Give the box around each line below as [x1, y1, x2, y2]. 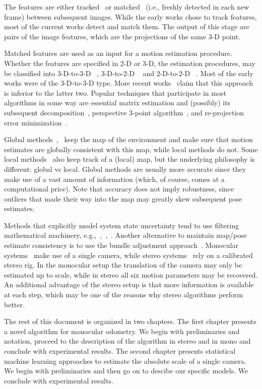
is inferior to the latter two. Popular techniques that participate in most [4, 87, 226, 98]
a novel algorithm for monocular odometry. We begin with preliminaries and [4, 326, 240, 336]
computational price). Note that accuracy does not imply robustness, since [4, 183, 234, 194]
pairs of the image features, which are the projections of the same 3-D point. [4, 31, 240, 41]
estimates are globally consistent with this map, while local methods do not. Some [4, 144, 258, 154]
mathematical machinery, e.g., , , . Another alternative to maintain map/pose [4, 230, 247, 240]
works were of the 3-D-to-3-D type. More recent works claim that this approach [4, 78, 253, 88]
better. [4, 299, 25, 309]
